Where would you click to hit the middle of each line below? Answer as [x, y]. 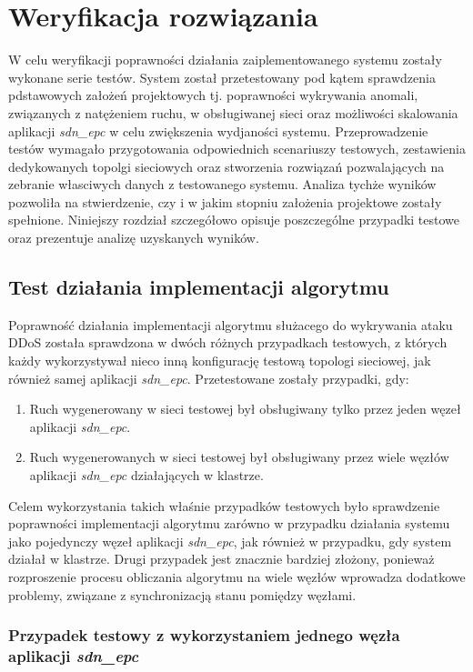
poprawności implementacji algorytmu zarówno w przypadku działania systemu [229, 523]
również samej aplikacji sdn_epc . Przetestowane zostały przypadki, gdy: [209, 378]
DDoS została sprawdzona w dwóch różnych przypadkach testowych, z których [228, 342]
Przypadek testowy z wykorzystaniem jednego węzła [204, 635]
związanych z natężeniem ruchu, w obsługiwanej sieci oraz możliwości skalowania [233, 112]
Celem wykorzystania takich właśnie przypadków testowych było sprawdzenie [224, 505]
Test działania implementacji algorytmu [199, 287]
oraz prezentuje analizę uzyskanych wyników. [134, 238]
